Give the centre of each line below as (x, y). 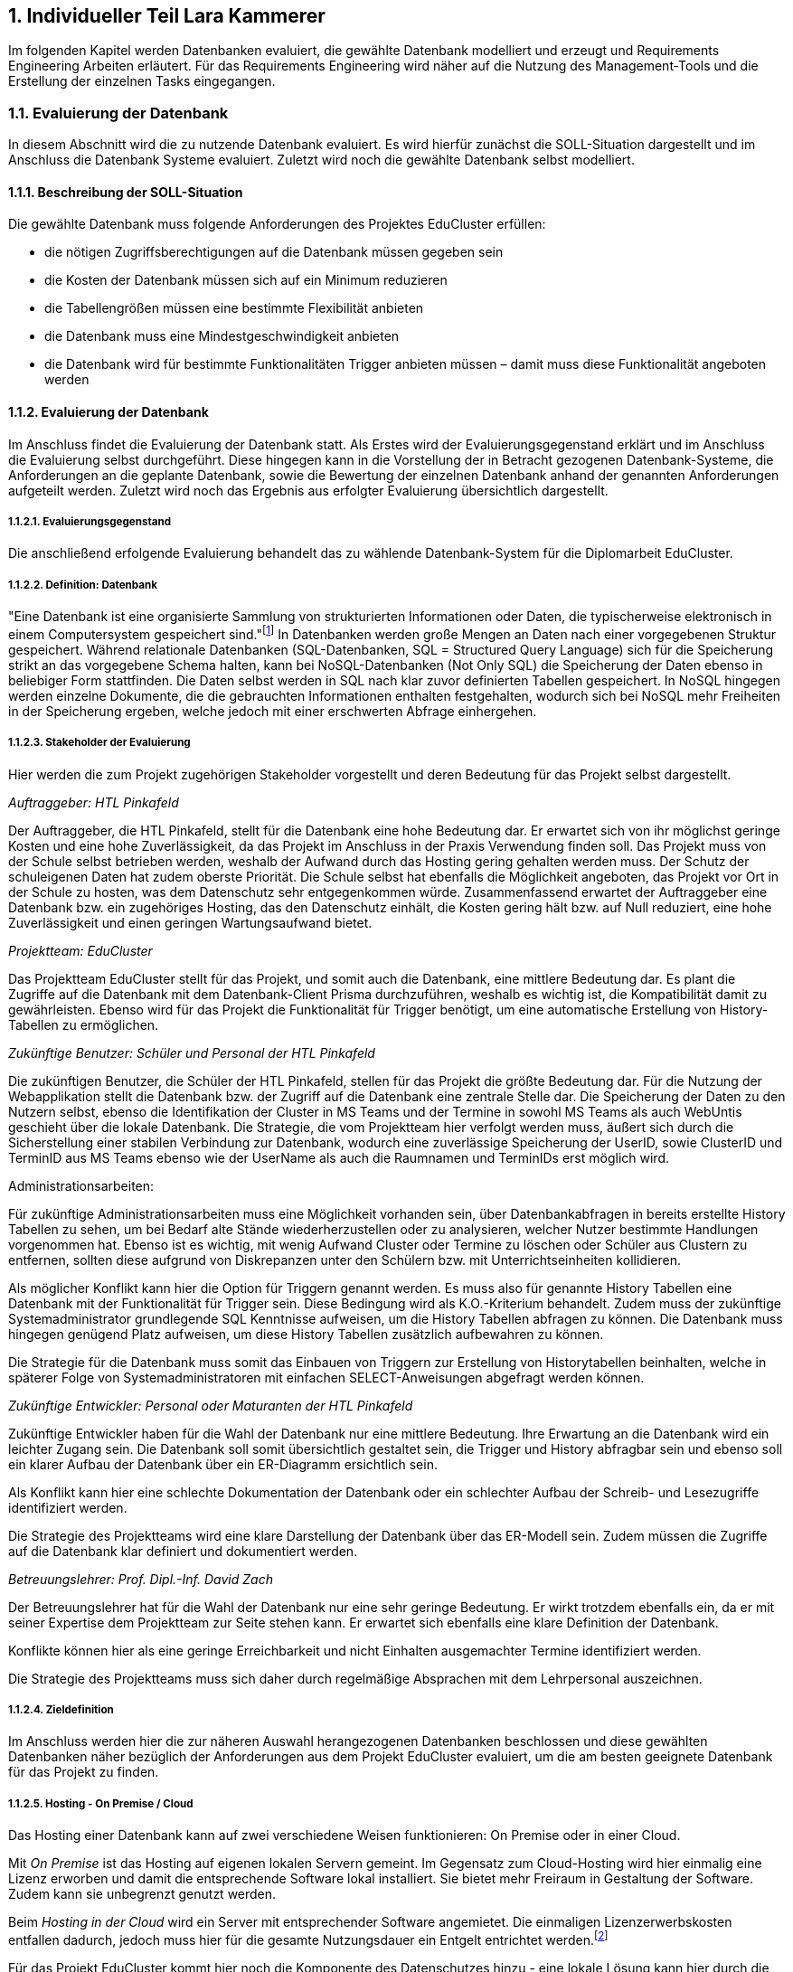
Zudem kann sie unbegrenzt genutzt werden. (142, 1894)
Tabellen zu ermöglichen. (84, 1024)
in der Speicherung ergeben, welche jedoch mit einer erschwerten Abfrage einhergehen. (273, 711)
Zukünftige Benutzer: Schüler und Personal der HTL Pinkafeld (192, 1052)
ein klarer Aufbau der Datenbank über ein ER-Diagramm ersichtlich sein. (223, 1464)
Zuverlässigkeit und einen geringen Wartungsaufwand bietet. (190, 922)
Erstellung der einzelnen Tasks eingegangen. (142, 81)
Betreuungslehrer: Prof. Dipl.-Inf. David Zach (141, 1579)
